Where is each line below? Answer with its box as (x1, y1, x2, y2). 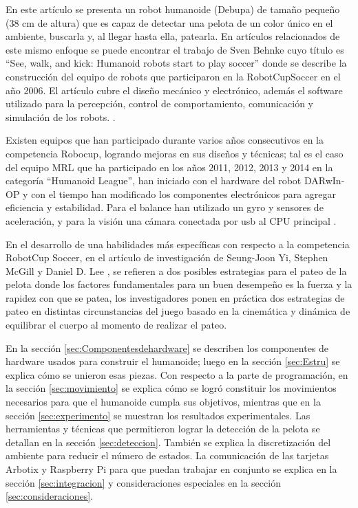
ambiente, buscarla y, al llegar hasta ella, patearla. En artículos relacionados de (6, 29, 340, 43)
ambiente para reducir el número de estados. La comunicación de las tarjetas (6, 448, 329, 463)
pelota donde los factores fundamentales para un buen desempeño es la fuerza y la (6, 277, 352, 291)
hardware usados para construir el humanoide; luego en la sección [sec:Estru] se (6, 354, 340, 368)
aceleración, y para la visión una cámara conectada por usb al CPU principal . (6, 213, 337, 228)
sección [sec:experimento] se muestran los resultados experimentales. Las (6, 408, 310, 422)
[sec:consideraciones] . (6, 489, 94, 503)
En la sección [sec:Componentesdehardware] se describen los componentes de (6, 340, 329, 355)
